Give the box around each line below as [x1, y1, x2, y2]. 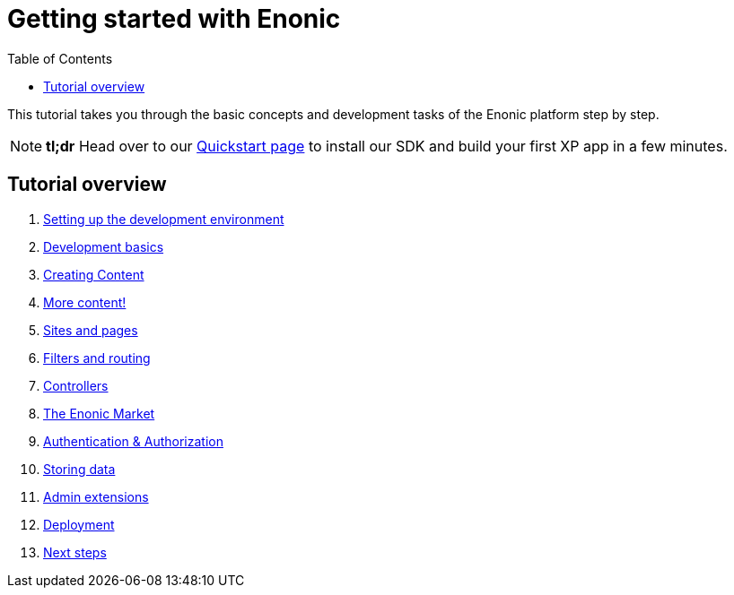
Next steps [43, 544, 107, 560]
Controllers [43, 377, 109, 393]
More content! [43, 294, 127, 310]
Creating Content [43, 266, 144, 282]
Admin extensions [43, 488, 149, 504]
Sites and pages [43, 322, 138, 338]
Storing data [43, 461, 116, 477]
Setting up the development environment [43, 211, 284, 227]
